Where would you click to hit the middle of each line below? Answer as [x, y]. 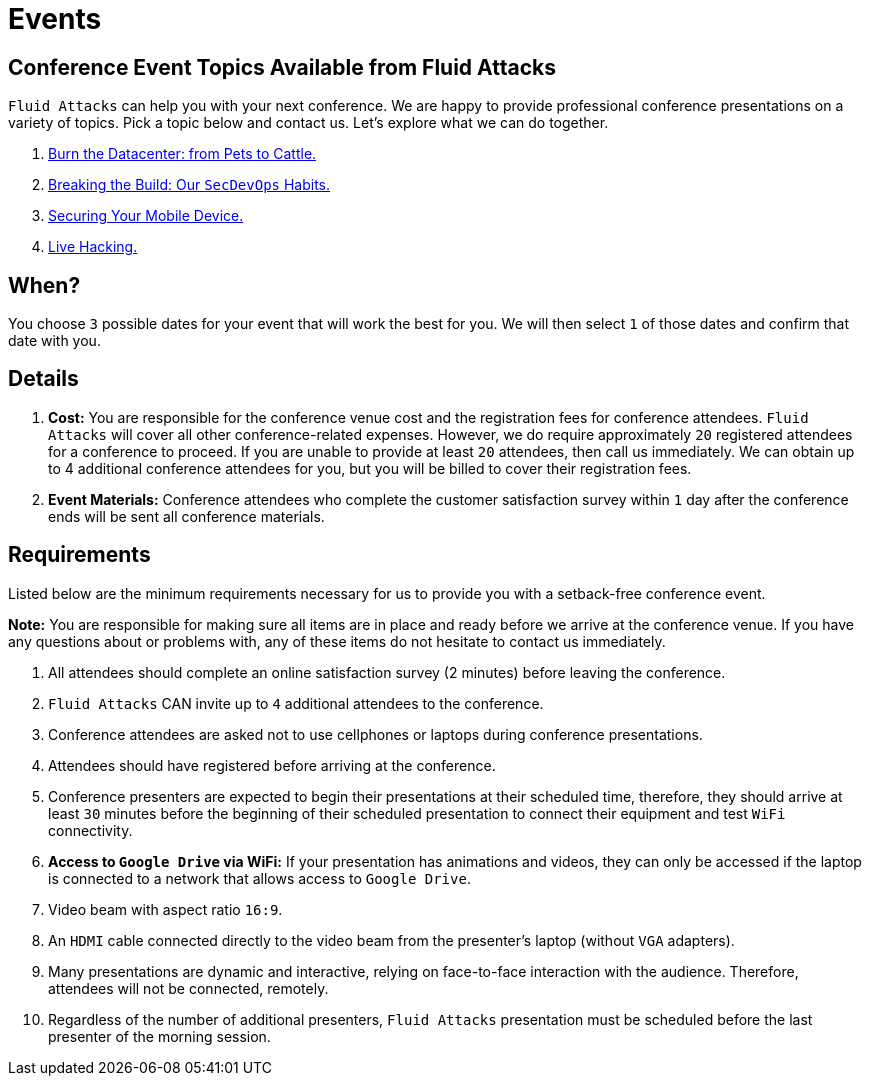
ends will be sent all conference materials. [186, 516]
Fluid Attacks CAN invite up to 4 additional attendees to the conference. [296, 703]
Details [43, 379]
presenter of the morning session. [159, 1036]
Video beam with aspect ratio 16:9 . [165, 909]
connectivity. [90, 830]
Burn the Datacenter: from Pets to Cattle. [182, 154]
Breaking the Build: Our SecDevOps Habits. [189, 185]
